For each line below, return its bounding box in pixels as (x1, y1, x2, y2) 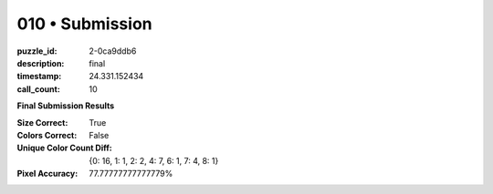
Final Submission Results (16, 100, 115, 111)
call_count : (16, 83, 61, 95)
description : (16, 57, 65, 68)
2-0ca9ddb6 (89, 46, 137, 56)
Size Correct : (16, 117, 68, 128)
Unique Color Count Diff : (16, 142, 113, 154)
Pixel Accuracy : (16, 168, 79, 179)
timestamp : (16, 71, 62, 82)
